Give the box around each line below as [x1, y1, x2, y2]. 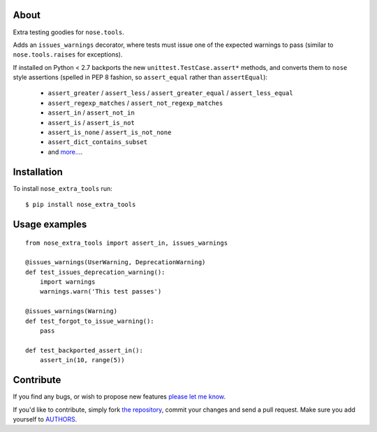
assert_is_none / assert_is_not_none [47, 128, 172, 136]
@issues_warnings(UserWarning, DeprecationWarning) [25, 259, 206, 266]
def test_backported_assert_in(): [25, 346, 143, 354]
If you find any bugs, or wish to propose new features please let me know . [13, 392, 226, 401]
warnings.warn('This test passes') [39, 287, 162, 296]
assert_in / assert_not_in [47, 108, 135, 117]
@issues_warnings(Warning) [25, 308, 118, 315]
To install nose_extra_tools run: [13, 184, 113, 192]
